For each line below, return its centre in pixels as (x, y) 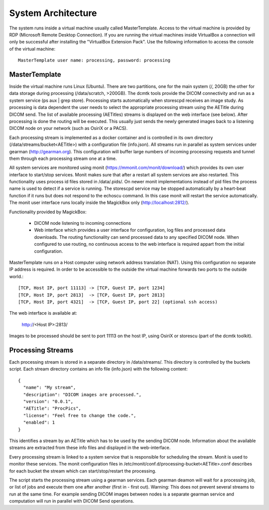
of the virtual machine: (32, 49)
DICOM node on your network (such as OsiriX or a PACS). (68, 128)
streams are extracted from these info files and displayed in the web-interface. (90, 448)
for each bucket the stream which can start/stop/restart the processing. (83, 471)
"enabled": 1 (39, 423)
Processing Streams (41, 350)
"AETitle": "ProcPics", (52, 409)
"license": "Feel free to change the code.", (80, 415)
